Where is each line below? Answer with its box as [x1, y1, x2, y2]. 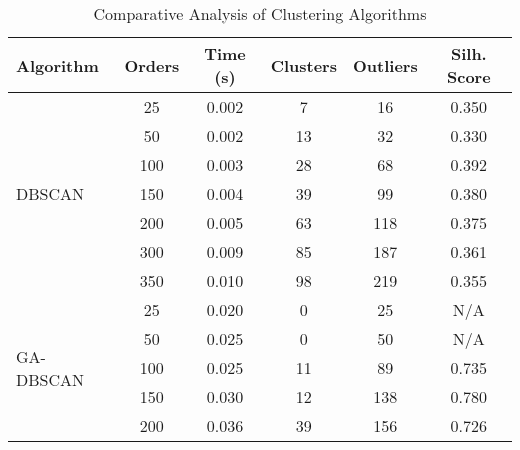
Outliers [352, 53, 418, 77]
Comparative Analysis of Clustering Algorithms [93, 2, 427, 25]
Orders [124, 53, 180, 77]
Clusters [270, 53, 337, 77]
